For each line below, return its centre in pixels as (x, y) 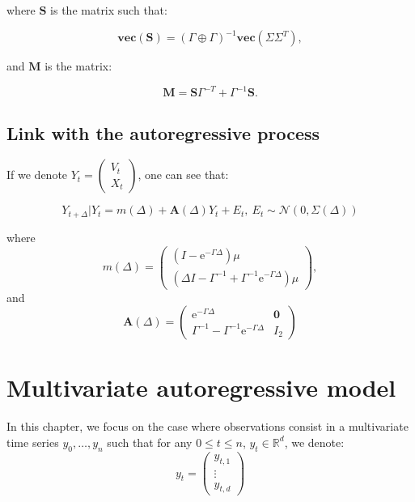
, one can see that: (183, 174)
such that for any (150, 442)
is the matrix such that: (109, 10)
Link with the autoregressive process (163, 132)
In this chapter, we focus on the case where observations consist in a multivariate (207, 426)
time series (33, 442)
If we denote (37, 174)
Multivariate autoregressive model (201, 387)
